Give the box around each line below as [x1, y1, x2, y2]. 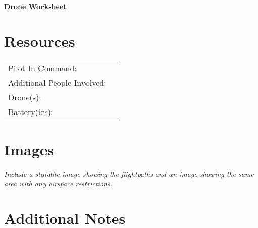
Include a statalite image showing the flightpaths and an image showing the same [4, 168, 254, 179]
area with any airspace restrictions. [4, 178, 112, 189]
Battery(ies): [8, 105, 53, 118]
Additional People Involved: [8, 76, 106, 88]
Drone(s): [8, 91, 41, 103]
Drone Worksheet [4, 1, 67, 11]
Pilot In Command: [8, 62, 77, 74]
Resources [4, 30, 75, 51]
